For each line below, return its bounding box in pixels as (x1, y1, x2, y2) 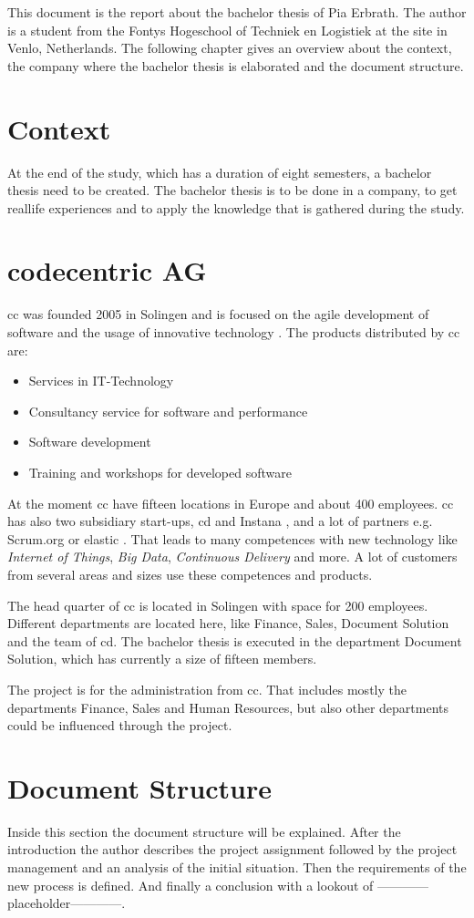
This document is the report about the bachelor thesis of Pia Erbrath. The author (7, 3, 467, 21)
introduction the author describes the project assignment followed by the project (7, 840, 458, 859)
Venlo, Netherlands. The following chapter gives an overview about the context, (7, 38, 452, 57)
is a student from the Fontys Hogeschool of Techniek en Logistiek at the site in (7, 20, 448, 39)
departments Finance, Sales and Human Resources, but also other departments (7, 697, 448, 717)
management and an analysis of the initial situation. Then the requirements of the (7, 858, 467, 876)
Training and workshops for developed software (28, 462, 292, 481)
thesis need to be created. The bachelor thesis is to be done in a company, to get (7, 181, 458, 200)
